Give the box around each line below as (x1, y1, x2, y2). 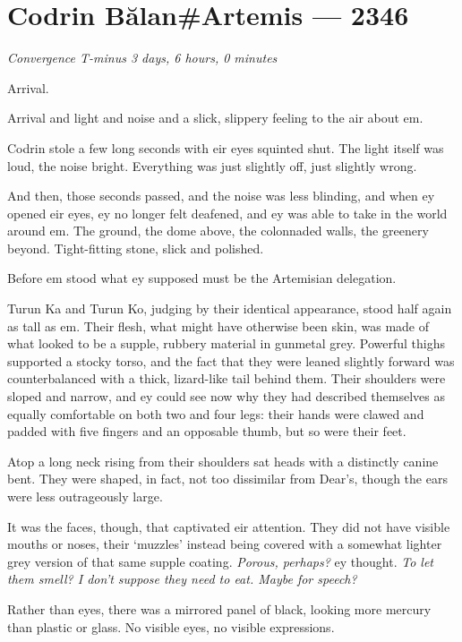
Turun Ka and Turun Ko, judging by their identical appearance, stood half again (7, 299, 452, 318)
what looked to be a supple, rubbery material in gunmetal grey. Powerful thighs (7, 334, 446, 353)
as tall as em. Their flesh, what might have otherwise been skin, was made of (7, 316, 430, 335)
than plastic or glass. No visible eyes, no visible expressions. (7, 617, 335, 636)
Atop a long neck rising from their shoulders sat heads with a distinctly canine (7, 451, 439, 470)
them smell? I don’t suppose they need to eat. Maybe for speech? (7, 569, 357, 588)
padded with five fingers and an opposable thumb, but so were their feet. (7, 422, 406, 441)
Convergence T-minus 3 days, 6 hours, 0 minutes (7, 48, 278, 67)
